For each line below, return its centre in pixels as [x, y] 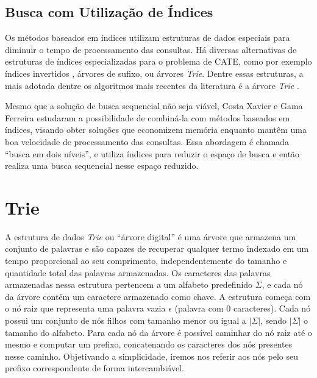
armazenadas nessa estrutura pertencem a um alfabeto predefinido [129, 284]
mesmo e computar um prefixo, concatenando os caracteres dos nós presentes [149, 344]
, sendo [274, 320]
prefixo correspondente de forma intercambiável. [94, 368]
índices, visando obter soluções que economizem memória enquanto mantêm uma [156, 130]
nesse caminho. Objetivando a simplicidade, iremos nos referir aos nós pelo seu [152, 356]
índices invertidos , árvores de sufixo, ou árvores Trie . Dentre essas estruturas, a [154, 73]
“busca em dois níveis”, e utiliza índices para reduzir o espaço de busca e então [152, 153]
